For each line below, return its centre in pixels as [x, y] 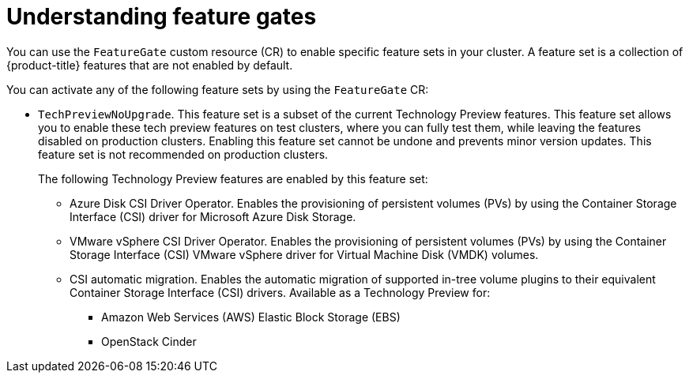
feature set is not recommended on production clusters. [183, 154]
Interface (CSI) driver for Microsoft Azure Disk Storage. [213, 216]
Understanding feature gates [162, 17]
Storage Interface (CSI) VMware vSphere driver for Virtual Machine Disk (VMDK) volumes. [304, 254]
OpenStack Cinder [149, 341]
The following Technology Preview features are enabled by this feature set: [233, 178]
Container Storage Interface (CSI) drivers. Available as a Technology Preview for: [280, 292]
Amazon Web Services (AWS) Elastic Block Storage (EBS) [251, 317]
